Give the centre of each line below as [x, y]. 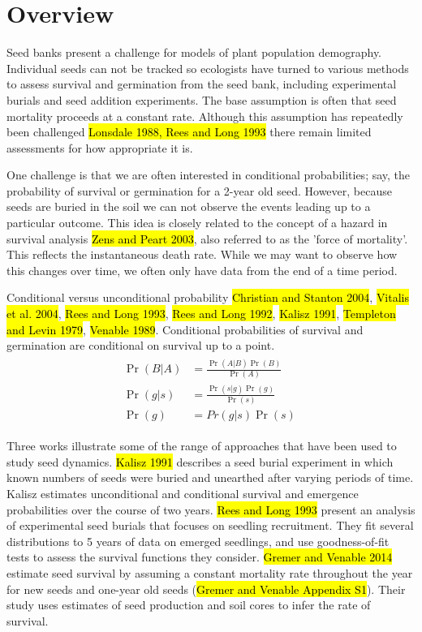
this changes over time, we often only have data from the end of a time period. [202, 270]
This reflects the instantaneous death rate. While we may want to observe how [202, 254]
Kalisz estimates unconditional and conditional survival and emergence [183, 493]
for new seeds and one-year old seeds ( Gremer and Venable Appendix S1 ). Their [206, 589]
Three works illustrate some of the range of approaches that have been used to [202, 446]
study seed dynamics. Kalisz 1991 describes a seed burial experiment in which [200, 461]
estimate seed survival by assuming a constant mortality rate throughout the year [210, 572]
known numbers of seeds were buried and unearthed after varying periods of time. [210, 477]
